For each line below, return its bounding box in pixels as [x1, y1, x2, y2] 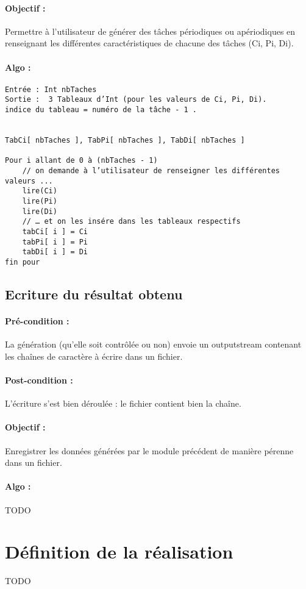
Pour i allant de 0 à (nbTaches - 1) [5, 156, 158, 165]
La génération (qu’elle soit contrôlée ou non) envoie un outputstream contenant [5, 338, 302, 351]
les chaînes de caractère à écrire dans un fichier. [5, 349, 183, 362]
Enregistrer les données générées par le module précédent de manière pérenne [5, 444, 294, 457]
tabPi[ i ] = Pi [22, 237, 88, 246]
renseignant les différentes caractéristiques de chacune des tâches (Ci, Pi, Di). [5, 37, 294, 49]
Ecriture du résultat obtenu [5, 284, 183, 303]
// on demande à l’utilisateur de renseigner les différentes [22, 166, 280, 176]
